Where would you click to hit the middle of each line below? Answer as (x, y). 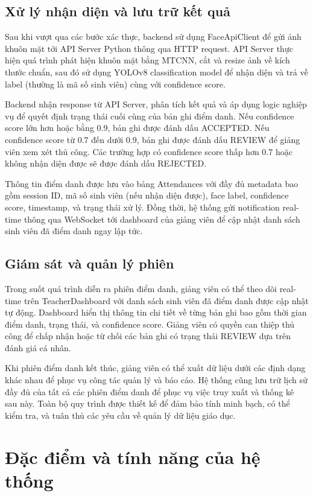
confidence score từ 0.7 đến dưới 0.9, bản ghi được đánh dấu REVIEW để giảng (153, 139)
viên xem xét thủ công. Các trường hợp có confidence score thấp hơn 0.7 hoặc (149, 151)
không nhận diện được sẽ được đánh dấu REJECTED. (106, 163)
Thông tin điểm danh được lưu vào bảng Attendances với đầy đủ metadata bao (152, 183)
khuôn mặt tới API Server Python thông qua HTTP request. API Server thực (149, 48)
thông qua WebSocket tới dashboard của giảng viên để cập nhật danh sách (162, 219)
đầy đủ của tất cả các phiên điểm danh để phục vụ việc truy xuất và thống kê (150, 391)
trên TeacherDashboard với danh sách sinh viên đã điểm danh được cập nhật (166, 300)
